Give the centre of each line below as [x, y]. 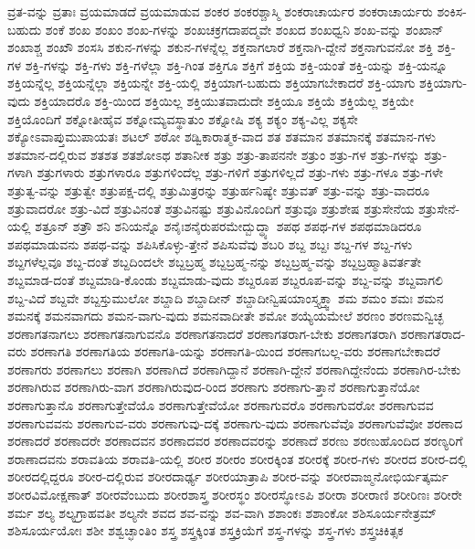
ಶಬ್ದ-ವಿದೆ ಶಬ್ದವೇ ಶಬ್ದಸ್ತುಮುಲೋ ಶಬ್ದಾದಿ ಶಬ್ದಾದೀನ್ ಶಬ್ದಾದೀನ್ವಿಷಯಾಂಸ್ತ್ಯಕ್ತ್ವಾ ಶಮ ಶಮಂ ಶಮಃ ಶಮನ [226, 297]
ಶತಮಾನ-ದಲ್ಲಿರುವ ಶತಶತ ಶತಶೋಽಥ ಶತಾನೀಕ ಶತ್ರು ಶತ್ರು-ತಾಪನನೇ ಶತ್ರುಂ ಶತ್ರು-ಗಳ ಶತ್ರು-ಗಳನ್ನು [214, 154]
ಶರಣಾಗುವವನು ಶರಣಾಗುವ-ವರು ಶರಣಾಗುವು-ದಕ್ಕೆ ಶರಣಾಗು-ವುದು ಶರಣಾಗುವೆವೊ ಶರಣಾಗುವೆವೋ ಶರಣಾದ [235, 422]
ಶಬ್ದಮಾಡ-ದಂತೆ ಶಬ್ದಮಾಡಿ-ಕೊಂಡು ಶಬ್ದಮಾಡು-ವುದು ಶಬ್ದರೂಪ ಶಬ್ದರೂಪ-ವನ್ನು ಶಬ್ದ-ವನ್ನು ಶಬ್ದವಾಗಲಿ [225, 279]
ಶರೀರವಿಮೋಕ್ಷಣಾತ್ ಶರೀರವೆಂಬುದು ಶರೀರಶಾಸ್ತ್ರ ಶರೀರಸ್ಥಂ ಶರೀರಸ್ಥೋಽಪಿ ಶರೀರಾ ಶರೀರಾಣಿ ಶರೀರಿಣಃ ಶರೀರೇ [235, 495]
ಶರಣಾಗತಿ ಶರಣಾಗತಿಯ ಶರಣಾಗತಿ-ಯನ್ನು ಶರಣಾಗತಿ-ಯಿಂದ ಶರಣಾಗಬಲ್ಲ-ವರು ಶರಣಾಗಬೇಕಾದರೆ [235, 351]
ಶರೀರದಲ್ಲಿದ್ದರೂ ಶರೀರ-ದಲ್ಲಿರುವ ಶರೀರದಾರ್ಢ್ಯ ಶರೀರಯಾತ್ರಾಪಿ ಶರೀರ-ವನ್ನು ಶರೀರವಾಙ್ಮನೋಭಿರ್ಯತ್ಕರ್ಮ [228, 476]
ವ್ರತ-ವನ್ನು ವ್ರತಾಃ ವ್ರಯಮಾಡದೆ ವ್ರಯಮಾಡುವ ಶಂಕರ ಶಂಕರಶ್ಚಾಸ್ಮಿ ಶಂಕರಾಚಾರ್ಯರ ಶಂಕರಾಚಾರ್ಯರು [220, 11]
